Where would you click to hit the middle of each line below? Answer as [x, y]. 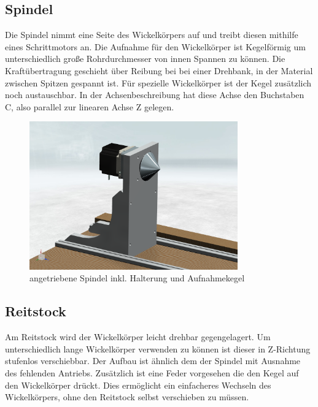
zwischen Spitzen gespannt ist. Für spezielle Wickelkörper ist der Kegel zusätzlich [158, 82]
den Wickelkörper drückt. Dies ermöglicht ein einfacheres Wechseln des [138, 385]
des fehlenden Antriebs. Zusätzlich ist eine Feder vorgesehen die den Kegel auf [152, 373]
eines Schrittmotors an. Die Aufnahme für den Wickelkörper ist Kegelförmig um [155, 46]
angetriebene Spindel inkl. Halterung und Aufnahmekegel [137, 278]
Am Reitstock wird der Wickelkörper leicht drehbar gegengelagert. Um [138, 337]
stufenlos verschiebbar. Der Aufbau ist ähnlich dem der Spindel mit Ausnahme [153, 361]
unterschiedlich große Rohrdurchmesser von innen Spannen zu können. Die [145, 59]
